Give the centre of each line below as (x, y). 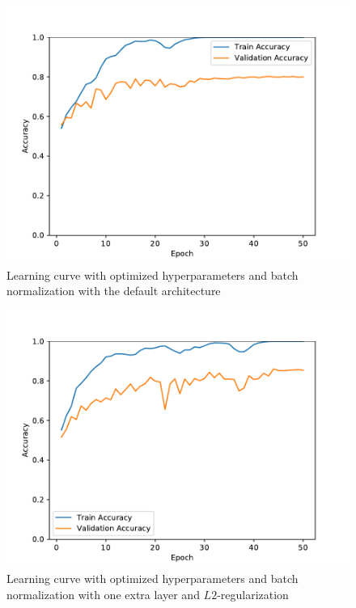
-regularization (253, 594)
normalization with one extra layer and (103, 594)
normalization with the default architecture (114, 291)
